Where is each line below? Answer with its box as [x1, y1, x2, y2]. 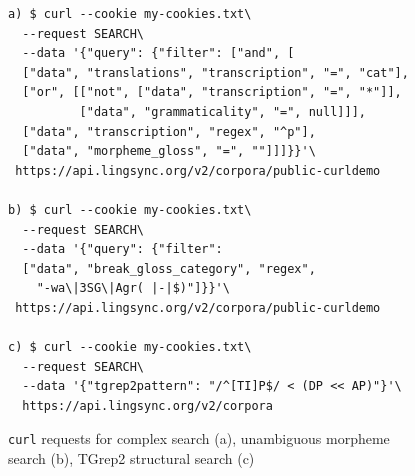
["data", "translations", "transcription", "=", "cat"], [22, 65, 409, 80]
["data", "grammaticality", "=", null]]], [79, 104, 366, 119]
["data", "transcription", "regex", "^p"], [22, 124, 316, 139]
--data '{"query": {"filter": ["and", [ [22, 46, 295, 61]
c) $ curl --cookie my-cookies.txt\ [8, 340, 252, 355]
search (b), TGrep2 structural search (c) [8, 448, 255, 469]
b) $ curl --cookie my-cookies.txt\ [8, 202, 252, 217]
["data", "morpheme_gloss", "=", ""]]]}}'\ [22, 144, 316, 159]
